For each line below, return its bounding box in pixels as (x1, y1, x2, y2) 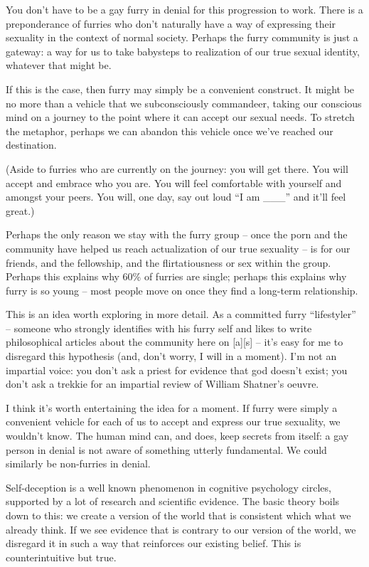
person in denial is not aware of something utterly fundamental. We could (6, 442, 327, 457)
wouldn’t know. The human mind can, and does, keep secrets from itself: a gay (6, 428, 349, 443)
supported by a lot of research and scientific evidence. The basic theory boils (6, 494, 340, 509)
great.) (6, 203, 35, 218)
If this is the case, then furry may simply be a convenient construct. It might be (6, 81, 355, 96)
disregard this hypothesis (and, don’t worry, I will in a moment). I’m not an (6, 349, 337, 364)
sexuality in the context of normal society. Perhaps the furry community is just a (6, 30, 358, 45)
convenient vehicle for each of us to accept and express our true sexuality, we (6, 414, 341, 429)
